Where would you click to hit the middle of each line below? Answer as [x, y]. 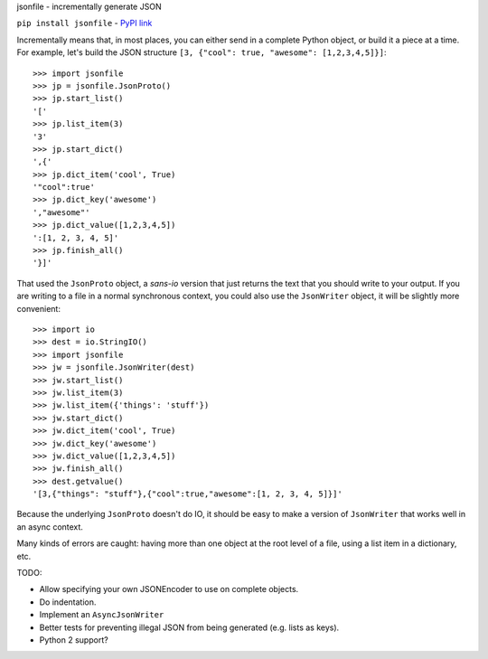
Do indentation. [68, 602]
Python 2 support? [74, 640]
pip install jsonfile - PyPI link [84, 24]
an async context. [50, 527]
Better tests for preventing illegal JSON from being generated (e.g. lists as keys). [189, 627]
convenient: [38, 308]
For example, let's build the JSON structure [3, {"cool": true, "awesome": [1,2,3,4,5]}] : [202, 52]
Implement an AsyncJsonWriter [102, 615]
